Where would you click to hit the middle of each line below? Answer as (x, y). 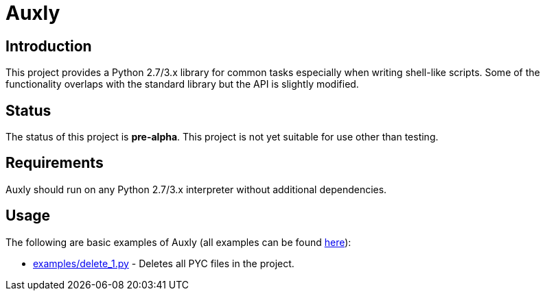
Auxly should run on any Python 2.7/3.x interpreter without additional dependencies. (196, 189)
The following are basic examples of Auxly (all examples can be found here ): (178, 242)
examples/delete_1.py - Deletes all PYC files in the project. (164, 263)
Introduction (49, 46)
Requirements (55, 163)
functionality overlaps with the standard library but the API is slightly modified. (182, 84)
